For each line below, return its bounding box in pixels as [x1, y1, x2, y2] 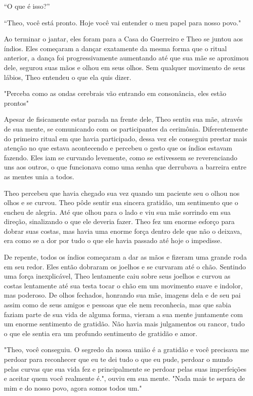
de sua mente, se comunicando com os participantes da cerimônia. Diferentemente [4, 123, 248, 133]
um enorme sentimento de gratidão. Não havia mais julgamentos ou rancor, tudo [4, 319, 245, 329]
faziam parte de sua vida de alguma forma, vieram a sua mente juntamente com [4, 309, 243, 319]
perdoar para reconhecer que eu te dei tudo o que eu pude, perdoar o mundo [4, 354, 233, 364]
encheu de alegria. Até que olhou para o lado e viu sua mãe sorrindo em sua [4, 207, 231, 217]
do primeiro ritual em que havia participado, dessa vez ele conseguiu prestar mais [4, 133, 247, 143]
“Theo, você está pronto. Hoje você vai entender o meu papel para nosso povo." [4, 17, 241, 27]
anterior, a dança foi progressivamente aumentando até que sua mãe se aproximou [4, 53, 249, 63]
